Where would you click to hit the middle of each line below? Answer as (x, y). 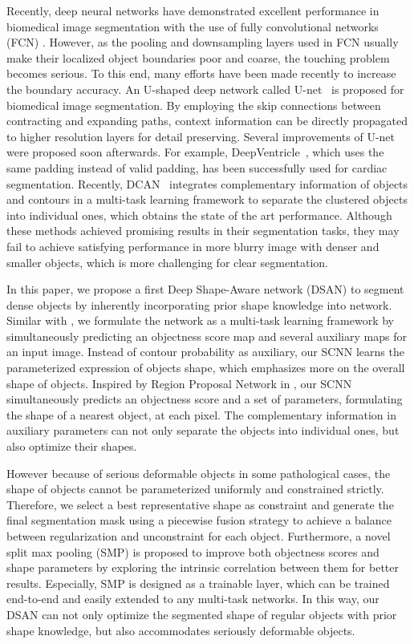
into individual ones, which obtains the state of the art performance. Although (199, 215)
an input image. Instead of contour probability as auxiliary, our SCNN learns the (205, 352)
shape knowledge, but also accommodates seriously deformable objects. (181, 630)
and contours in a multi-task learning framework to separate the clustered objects (207, 199)
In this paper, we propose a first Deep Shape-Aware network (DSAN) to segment (205, 289)
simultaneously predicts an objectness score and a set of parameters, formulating (205, 399)
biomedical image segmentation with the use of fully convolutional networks (193, 26)
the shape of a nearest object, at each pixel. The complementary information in (201, 414)
